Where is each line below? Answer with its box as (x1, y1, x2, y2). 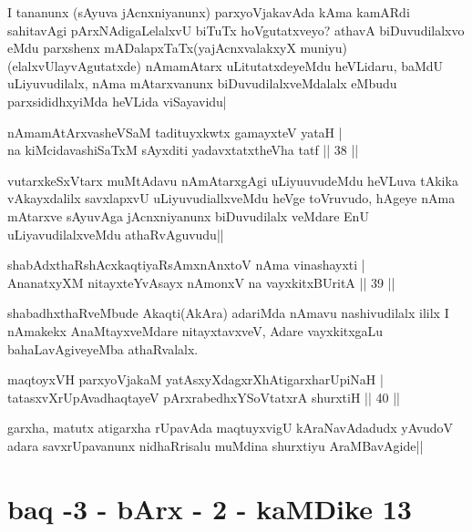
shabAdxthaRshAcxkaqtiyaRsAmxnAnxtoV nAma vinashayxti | (7, 255, 365, 274)
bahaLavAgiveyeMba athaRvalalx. (7, 339, 199, 358)
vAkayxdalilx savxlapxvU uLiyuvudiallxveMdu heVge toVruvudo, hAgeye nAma (7, 189, 456, 208)
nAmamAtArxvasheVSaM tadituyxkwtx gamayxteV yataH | (7, 122, 343, 141)
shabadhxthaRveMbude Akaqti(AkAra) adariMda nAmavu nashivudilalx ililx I (7, 303, 449, 322)
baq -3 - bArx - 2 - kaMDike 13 (7, 489, 412, 527)
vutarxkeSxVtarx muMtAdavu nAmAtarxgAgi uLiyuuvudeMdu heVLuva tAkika (7, 170, 458, 189)
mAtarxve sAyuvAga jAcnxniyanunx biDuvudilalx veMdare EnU (7, 206, 369, 225)
